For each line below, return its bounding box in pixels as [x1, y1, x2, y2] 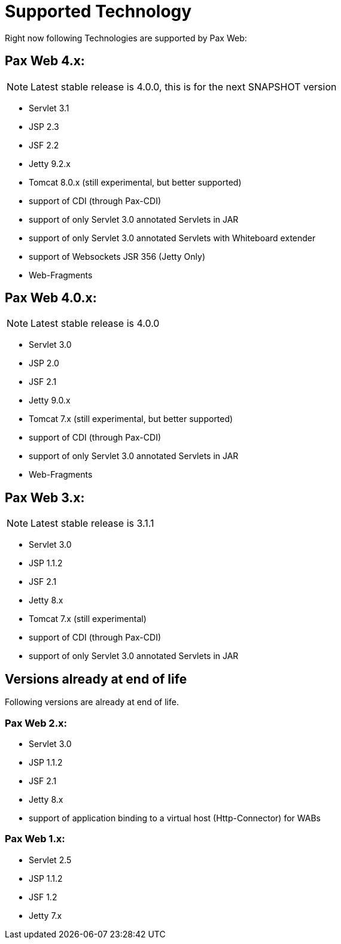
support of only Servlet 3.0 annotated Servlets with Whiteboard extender [29, 232, 316, 243]
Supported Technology [5, 1, 192, 22]
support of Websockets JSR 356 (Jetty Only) [29, 251, 206, 262]
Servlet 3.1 [29, 102, 69, 113]
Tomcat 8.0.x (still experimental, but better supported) [29, 177, 242, 187]
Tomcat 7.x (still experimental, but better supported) [29, 414, 233, 424]
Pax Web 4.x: [5, 53, 85, 69]
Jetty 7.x [29, 910, 62, 921]
